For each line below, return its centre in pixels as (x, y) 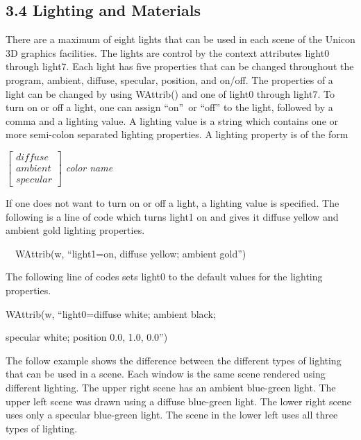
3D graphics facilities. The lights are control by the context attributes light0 (168, 52)
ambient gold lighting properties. (75, 230)
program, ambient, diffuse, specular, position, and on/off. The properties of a (169, 79)
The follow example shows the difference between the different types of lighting (174, 360)
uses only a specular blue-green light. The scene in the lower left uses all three (172, 415)
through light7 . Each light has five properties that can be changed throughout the (180, 66)
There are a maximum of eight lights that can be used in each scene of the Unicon (180, 39)
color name (89, 168)
